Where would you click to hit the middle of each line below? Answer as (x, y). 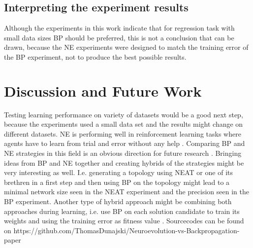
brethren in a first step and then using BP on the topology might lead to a (117, 182)
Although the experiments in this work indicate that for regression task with (119, 28)
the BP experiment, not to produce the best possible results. (95, 56)
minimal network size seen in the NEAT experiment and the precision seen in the (126, 192)
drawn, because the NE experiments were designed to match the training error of (126, 47)
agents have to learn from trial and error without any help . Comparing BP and (125, 143)
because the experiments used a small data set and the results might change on (124, 124)
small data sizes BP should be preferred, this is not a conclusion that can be (119, 37)
